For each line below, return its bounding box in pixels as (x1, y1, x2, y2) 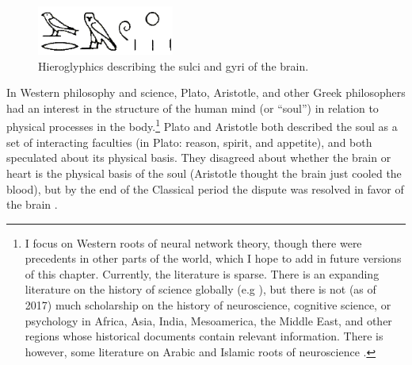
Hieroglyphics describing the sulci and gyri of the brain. (38, 57, 309, 74)
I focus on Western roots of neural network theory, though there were (25, 234, 362, 251)
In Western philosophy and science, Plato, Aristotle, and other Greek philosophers (6, 84, 406, 101)
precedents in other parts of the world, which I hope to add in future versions (25, 250, 402, 267)
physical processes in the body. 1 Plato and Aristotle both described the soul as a (6, 116, 398, 135)
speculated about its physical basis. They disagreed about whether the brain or (6, 149, 391, 166)
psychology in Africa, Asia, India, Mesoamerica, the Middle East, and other (25, 312, 392, 328)
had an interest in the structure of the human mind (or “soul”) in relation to (6, 99, 379, 116)
